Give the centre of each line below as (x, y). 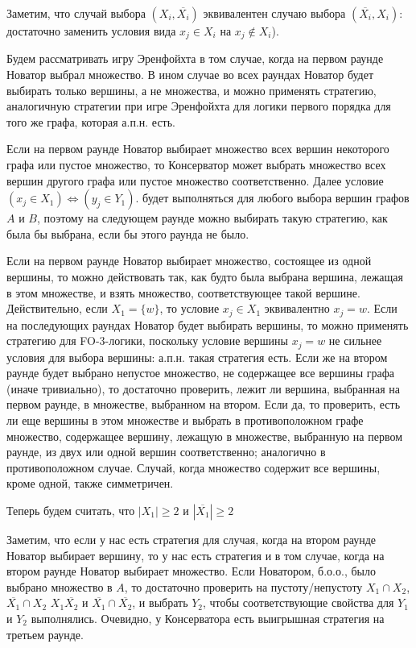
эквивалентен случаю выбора (274, 13)
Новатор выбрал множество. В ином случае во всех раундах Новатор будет (190, 75)
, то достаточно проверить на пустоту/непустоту (243, 586)
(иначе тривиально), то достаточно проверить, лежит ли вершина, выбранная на (203, 388)
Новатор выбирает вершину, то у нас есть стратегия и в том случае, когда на (196, 555)
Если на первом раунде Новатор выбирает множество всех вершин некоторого (198, 149)
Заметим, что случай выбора (76, 13)
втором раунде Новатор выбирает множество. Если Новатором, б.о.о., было (191, 571)
